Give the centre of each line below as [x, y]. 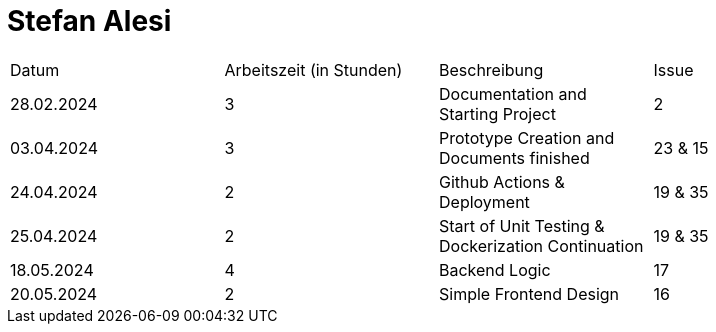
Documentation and [513, 93]
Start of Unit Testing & [522, 225]
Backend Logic [495, 269]
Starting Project [497, 113]
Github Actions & [502, 181]
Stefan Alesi [89, 21]
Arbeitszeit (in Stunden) [313, 69]
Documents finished [514, 157]
